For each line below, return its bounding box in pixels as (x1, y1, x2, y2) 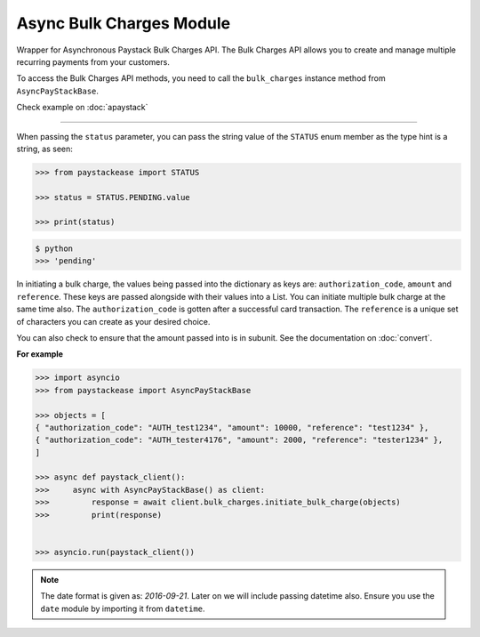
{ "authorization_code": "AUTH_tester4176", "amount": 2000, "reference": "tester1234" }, (35, 435, 444, 445)
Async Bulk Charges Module (16, 13, 231, 33)
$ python (35, 244, 74, 254)
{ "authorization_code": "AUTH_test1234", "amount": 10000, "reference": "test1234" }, (35, 423, 429, 432)
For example (16, 349, 64, 359)
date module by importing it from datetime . (40, 603, 205, 614)
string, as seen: (16, 143, 73, 154)
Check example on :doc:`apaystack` (16, 102, 148, 113)
